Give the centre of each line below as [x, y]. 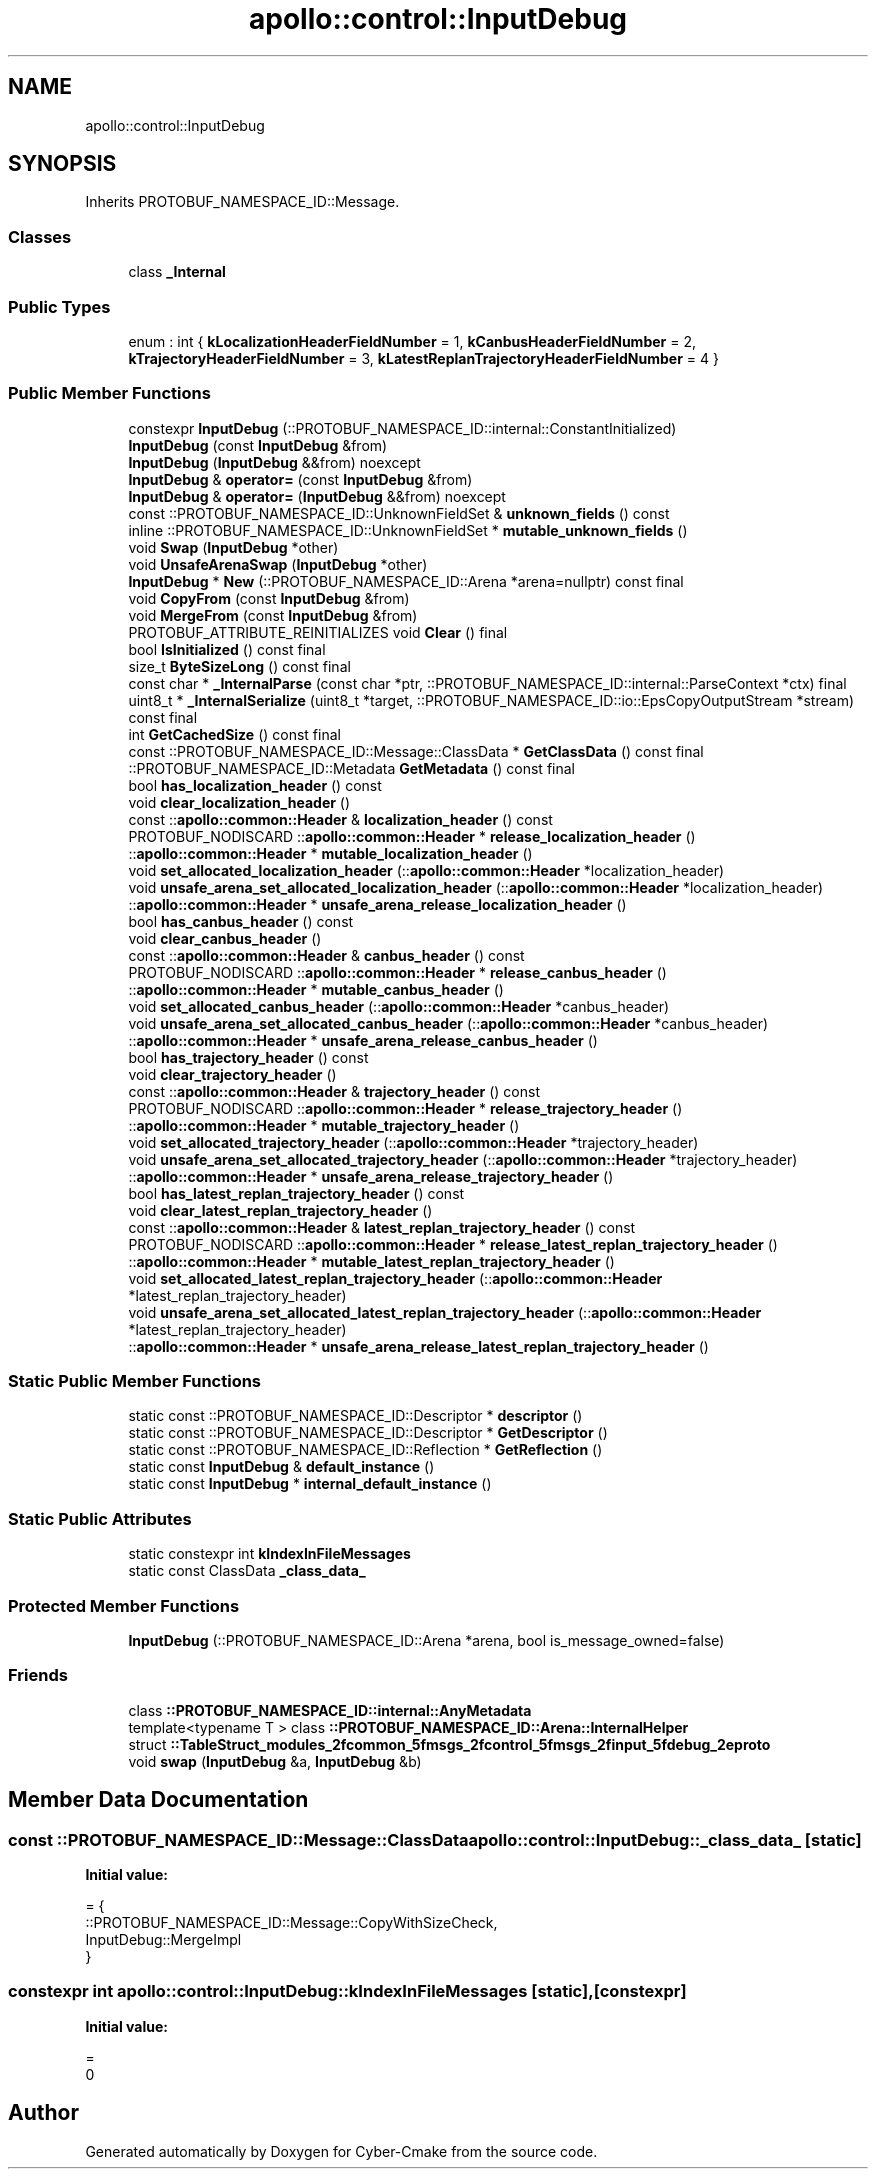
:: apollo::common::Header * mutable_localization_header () [330, 853]
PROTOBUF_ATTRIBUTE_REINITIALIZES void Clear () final [318, 632]
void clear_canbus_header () [225, 938]
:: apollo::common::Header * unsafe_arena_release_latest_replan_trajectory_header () [418, 1346]
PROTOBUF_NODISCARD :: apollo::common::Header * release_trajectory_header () [405, 1108]
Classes [40, 236]
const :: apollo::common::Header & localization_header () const [340, 819]
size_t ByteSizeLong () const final [239, 666]
